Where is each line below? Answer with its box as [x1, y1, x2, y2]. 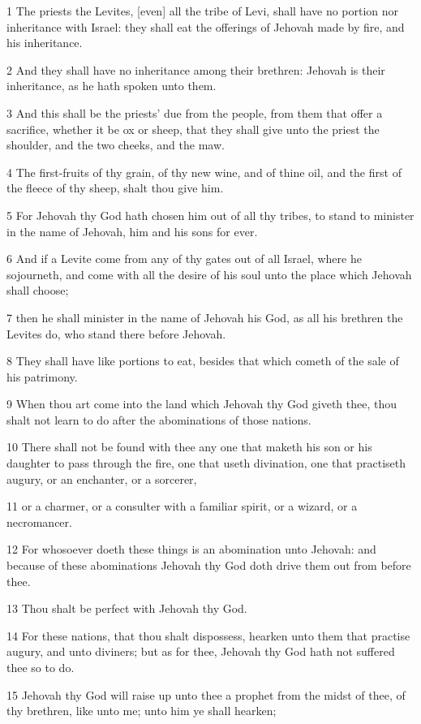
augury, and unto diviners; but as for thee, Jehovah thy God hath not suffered [6, 643, 395, 660]
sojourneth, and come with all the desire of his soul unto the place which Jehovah [6, 265, 412, 282]
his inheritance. [6, 34, 83, 51]
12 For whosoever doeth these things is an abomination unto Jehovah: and [6, 541, 376, 558]
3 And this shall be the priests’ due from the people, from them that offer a [6, 104, 383, 121]
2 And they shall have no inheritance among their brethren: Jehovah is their [6, 61, 385, 78]
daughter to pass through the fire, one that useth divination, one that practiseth [6, 455, 406, 472]
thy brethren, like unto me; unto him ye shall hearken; [6, 702, 277, 719]
